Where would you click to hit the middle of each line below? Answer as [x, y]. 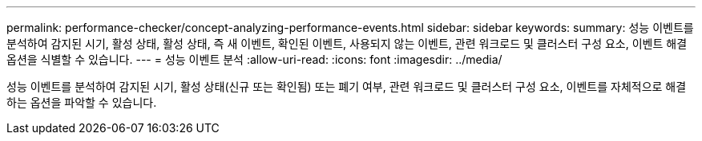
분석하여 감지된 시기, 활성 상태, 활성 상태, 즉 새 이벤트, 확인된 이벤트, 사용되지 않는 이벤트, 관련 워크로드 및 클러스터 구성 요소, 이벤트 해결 [347, 43]
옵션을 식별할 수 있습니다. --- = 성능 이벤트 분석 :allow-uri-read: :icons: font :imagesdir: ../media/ [254, 59]
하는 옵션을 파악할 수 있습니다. [82, 102]
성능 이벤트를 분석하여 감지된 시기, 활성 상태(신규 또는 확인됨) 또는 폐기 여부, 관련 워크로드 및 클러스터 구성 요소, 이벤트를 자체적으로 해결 [347, 86]
